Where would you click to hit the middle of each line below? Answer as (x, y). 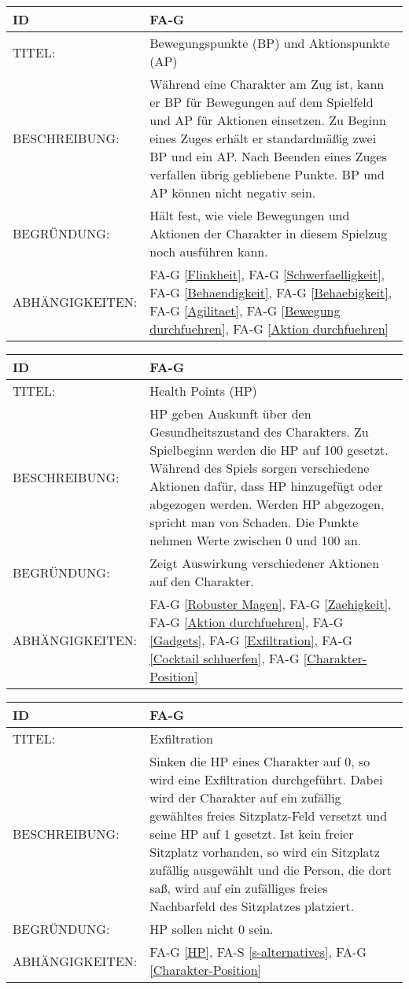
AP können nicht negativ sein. (233, 192)
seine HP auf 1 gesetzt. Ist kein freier (252, 834)
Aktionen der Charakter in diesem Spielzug (269, 233)
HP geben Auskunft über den (230, 413)
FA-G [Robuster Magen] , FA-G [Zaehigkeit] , (271, 604)
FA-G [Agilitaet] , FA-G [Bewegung (245, 310)
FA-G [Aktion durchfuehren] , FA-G (247, 622)
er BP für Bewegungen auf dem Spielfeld (262, 102)
